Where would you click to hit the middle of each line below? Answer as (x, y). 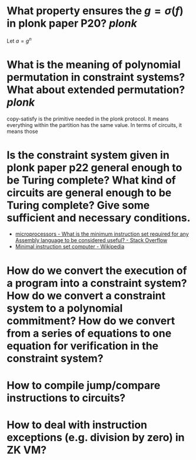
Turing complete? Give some (78, 205)
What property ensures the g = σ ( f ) (95, 11)
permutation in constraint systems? (96, 77)
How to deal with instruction (77, 425)
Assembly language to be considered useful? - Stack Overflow (91, 240)
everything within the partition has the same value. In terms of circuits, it (94, 125)
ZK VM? (27, 450)
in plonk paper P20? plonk (72, 23)
